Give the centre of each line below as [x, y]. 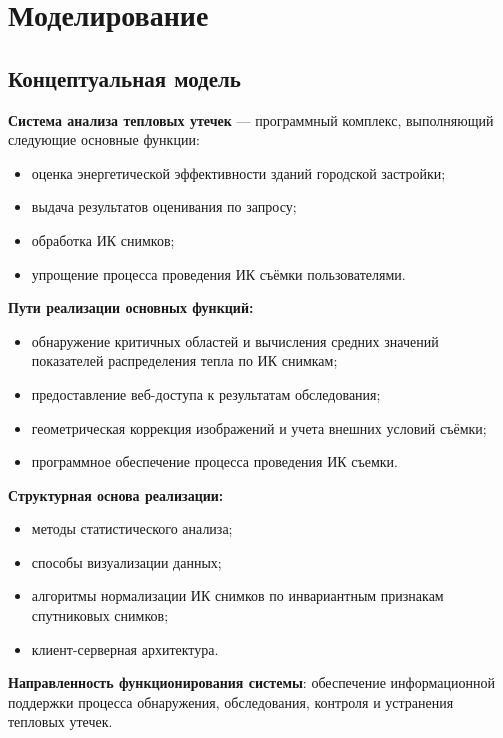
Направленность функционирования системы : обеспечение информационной [251, 682]
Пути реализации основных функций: [131, 307]
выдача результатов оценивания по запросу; [164, 206]
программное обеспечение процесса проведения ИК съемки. [215, 461]
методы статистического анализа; [132, 528]
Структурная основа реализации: [116, 494]
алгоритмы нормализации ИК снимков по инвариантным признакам [237, 595]
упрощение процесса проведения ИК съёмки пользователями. [218, 273]
